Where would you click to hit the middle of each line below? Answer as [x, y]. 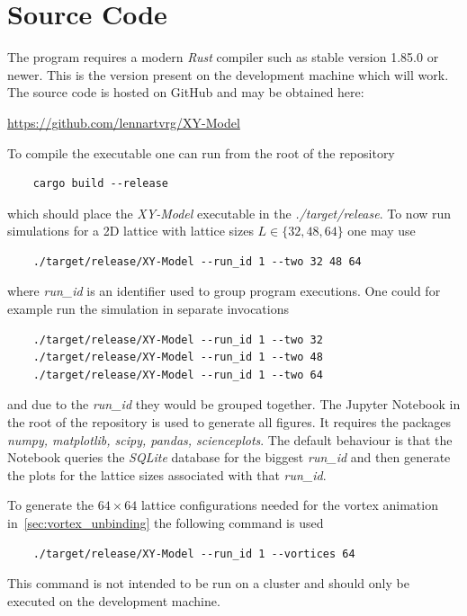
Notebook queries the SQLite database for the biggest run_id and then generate [229, 457]
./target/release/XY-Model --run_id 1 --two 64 [178, 375]
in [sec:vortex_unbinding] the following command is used [166, 522]
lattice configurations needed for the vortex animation [289, 505]
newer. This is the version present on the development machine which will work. [228, 74]
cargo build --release [100, 184]
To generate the [51, 505]
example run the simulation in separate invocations [148, 309]
